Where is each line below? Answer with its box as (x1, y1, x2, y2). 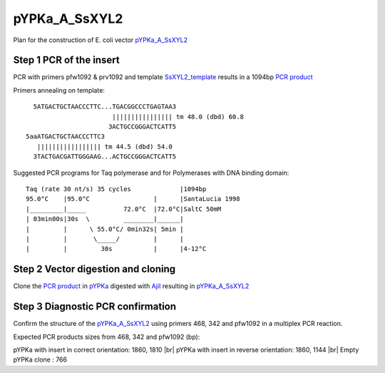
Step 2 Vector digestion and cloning (13, 263, 176, 275)
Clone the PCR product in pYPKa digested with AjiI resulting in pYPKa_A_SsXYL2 (13, 282, 250, 290)
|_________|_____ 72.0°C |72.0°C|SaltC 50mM (26, 205, 222, 213)
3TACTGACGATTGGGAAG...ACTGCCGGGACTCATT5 (33, 153, 177, 160)
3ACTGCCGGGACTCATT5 (108, 123, 177, 131)
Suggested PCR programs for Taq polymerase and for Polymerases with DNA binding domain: (13, 168, 289, 177)
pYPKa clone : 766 (13, 355, 68, 364)
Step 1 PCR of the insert (13, 54, 120, 66)
